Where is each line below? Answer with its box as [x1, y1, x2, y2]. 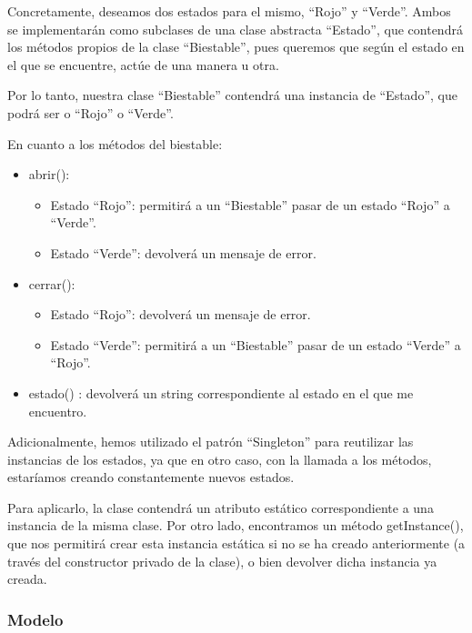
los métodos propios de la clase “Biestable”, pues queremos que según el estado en [7, 37, 465, 56]
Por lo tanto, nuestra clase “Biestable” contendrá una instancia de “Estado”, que [7, 85, 457, 105]
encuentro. [28, 401, 87, 420]
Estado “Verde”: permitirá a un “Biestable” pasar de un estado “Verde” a [50, 335, 461, 354]
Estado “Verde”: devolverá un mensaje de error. [50, 243, 316, 262]
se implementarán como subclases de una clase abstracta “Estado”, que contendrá [7, 19, 463, 38]
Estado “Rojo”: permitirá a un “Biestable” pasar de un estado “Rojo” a [50, 195, 450, 214]
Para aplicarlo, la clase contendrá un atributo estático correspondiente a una [7, 497, 434, 517]
